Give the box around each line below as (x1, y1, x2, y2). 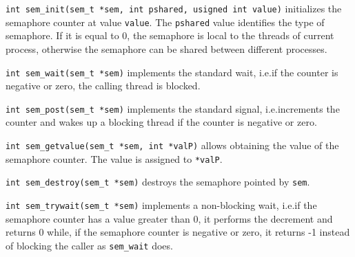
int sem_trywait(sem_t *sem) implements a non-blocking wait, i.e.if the (6, 197, 317, 212)
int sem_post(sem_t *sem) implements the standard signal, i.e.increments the (6, 101, 340, 115)
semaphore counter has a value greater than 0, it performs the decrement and (6, 211, 333, 225)
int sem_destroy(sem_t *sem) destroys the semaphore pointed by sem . (6, 175, 310, 189)
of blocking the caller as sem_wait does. (6, 238, 173, 252)
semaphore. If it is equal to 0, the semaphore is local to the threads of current (6, 28, 334, 43)
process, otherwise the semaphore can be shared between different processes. (6, 41, 327, 56)
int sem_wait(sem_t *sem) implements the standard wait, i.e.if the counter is (6, 65, 338, 79)
